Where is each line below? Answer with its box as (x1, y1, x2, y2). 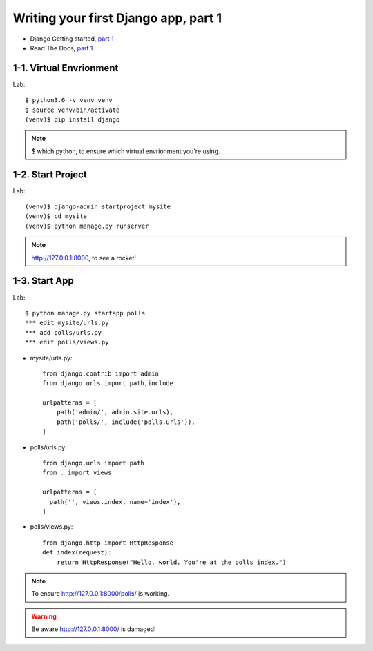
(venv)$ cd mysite (25, 213, 88, 220)
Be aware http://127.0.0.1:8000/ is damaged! (31, 625, 156, 633)
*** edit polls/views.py (25, 338, 109, 347)
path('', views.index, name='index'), (49, 498, 181, 505)
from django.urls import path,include (42, 380, 174, 387)
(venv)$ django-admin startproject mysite (25, 203, 171, 211)
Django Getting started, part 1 (30, 35, 114, 43)
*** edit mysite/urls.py (25, 319, 109, 327)
